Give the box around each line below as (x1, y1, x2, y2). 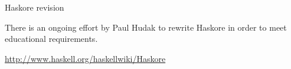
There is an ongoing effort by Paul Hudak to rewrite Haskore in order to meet (5, 21, 287, 33)
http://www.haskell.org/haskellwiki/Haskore (5, 52, 166, 64)
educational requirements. (5, 32, 98, 45)
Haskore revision (5, 1, 64, 13)
